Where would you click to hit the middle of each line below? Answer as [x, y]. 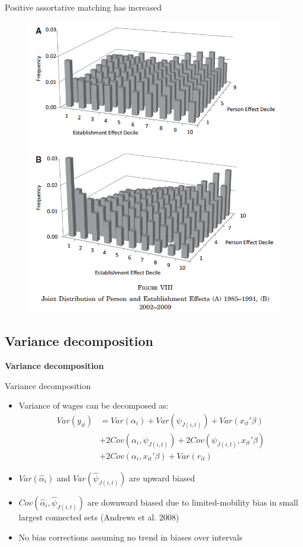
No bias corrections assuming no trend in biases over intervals [130, 537]
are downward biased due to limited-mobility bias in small [193, 502]
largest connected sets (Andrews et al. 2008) [99, 517]
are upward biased [162, 478]
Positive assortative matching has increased [83, 7]
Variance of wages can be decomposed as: [94, 405]
